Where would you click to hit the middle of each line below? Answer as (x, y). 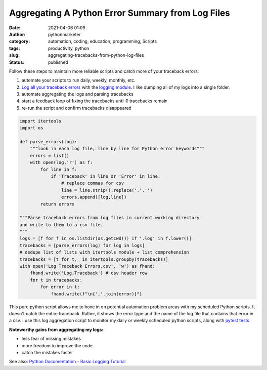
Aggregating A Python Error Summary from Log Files (120, 13)
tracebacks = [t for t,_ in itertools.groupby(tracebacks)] (94, 259)
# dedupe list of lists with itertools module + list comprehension (104, 252)
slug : (14, 55)
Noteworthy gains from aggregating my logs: (56, 329)
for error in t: (60, 287)
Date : (15, 28)
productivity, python (69, 48)
